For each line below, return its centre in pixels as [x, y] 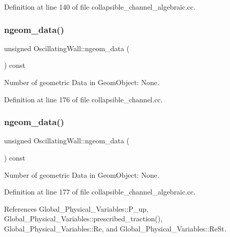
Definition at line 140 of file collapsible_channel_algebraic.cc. [100, 7]
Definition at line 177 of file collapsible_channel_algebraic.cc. [100, 192]
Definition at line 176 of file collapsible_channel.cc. [83, 99]
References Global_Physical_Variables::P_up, [76, 208]
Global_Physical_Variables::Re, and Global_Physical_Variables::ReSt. [115, 228]
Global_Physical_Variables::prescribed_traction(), [83, 219]
